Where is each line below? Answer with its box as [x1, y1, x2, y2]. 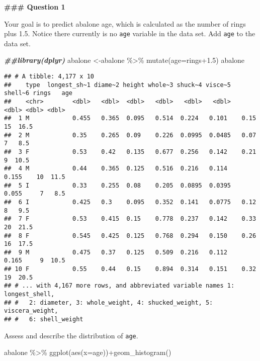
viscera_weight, [4, 307, 58, 315]
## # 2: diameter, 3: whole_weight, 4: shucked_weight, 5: [4, 299, 213, 306]
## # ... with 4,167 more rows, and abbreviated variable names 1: [4, 282, 235, 290]
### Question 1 [4, 2, 65, 12]
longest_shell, [4, 291, 55, 298]
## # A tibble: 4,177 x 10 [4, 73, 94, 80]
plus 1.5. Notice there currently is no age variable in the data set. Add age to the [4, 28, 255, 39]
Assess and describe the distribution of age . [4, 330, 138, 340]
